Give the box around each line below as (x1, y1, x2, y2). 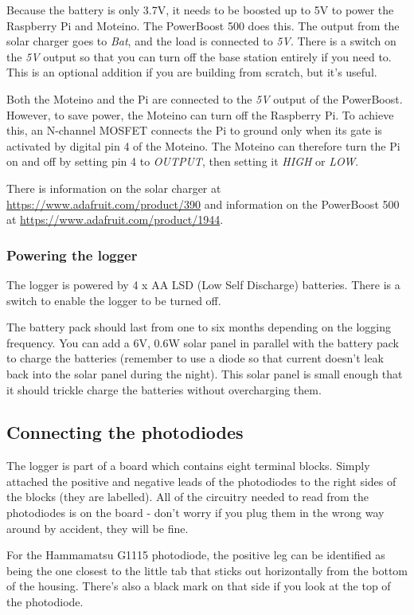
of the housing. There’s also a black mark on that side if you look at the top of (6, 578, 391, 594)
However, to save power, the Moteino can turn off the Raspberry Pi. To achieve (6, 106, 394, 123)
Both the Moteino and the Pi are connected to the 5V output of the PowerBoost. (6, 90, 403, 107)
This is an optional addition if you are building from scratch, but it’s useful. (6, 64, 377, 80)
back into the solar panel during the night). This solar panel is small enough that (6, 365, 403, 382)
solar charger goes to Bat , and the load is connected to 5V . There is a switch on (6, 33, 396, 49)
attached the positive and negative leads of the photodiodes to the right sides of (6, 472, 396, 489)
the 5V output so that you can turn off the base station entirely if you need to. (6, 48, 392, 65)
